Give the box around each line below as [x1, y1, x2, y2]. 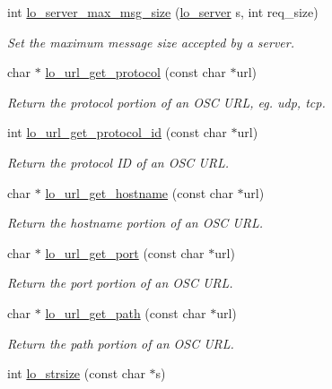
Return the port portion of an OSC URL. [7, 273, 233, 292]
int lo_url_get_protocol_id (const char [7, 123, 227, 142]
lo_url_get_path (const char [45, 303, 206, 322]
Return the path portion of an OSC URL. [7, 333, 234, 352]
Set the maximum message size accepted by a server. [7, 32, 294, 51]
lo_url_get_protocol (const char [45, 63, 226, 82]
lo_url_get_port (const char [45, 243, 205, 262]
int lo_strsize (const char [7, 364, 145, 383]
